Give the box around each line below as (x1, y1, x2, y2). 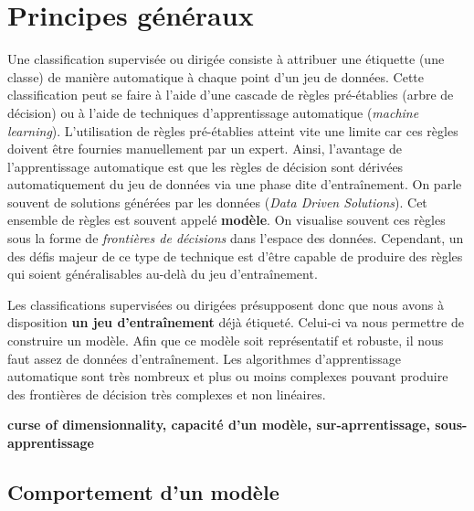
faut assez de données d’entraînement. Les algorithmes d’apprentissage (7, 348, 401, 367)
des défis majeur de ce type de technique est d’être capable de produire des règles (7, 246, 463, 265)
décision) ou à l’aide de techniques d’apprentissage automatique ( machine (7, 102, 419, 122)
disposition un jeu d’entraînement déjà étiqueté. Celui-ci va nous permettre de (7, 313, 464, 332)
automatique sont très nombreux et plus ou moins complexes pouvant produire (7, 367, 448, 386)
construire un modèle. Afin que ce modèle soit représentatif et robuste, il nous (7, 331, 444, 350)
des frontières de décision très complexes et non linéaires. (7, 384, 326, 403)
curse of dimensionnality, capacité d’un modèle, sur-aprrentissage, (7, 415, 430, 434)
